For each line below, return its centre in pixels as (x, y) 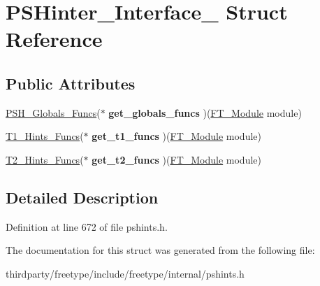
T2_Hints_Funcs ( (45, 159)
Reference (54, 39)
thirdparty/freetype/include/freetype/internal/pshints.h (125, 273)
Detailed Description (82, 197)
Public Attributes (71, 83)
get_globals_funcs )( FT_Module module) (205, 112)
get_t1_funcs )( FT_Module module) (176, 136)
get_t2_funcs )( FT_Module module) (176, 159)
